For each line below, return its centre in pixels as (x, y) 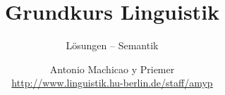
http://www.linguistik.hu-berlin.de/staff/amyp (112, 83)
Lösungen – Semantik (112, 45)
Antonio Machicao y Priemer (112, 69)
